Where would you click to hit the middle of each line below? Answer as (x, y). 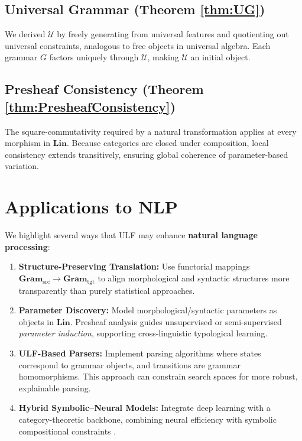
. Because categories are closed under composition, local (168, 143)
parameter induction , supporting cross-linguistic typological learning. (143, 333)
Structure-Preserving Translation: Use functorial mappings (134, 266)
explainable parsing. (55, 388)
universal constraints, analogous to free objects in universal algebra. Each (138, 45)
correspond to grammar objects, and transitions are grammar (129, 364)
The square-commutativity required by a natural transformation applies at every (151, 131)
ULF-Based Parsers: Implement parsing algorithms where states (140, 353)
